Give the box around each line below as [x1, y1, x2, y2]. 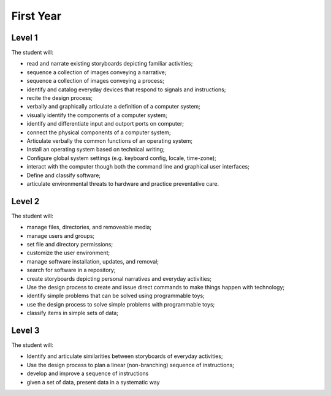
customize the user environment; [26, 249, 110, 257]
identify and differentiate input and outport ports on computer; [26, 120, 184, 128]
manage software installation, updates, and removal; [26, 257, 159, 265]
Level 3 [11, 325, 40, 335]
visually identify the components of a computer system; [26, 111, 168, 119]
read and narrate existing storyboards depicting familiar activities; [26, 60, 193, 67]
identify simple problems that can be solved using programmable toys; [26, 292, 205, 300]
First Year [11, 9, 62, 23]
